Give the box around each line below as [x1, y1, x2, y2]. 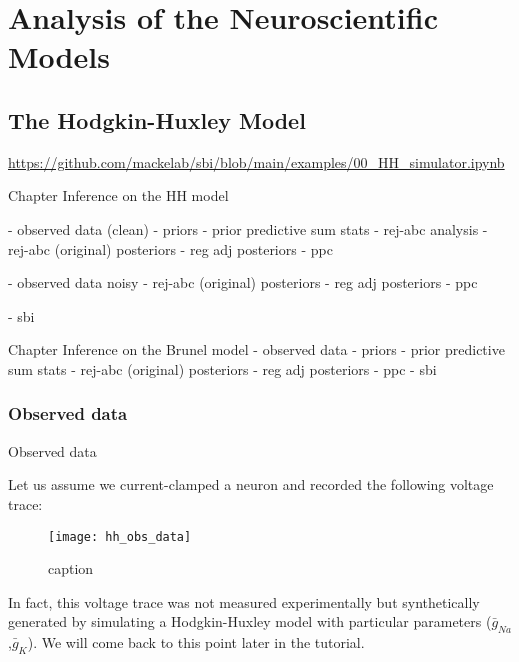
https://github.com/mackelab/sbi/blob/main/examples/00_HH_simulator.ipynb [8, 151, 505, 172]
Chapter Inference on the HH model [8, 185, 229, 206]
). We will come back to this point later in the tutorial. [27, 632, 365, 653]
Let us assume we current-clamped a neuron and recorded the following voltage [8, 474, 494, 495]
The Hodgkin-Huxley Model [8, 104, 306, 135]
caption [48, 558, 94, 579]
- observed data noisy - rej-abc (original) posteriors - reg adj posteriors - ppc [8, 272, 478, 293]
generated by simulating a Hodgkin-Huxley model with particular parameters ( [8, 611, 492, 632]
